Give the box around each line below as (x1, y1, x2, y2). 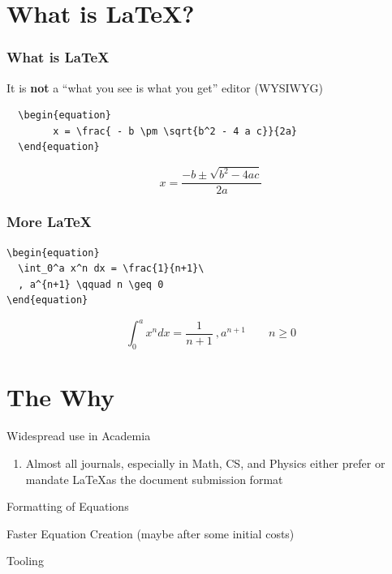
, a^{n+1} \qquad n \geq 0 (18, 278, 164, 290)
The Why (6, 380, 115, 413)
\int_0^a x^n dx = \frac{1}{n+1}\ (18, 263, 205, 275)
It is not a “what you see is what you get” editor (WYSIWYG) (6, 79, 323, 96)
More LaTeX (6, 212, 92, 232)
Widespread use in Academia (6, 427, 151, 444)
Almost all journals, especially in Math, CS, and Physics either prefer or (25, 454, 386, 471)
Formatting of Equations (6, 498, 129, 515)
